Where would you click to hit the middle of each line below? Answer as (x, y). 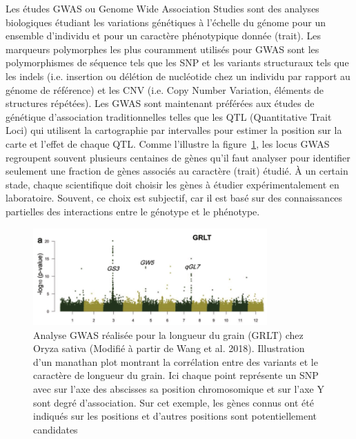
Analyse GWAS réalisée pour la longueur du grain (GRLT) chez (168, 334)
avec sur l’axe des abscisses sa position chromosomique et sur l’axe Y (179, 389)
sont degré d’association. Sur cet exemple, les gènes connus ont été (174, 402)
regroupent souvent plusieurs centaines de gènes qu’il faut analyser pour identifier (178, 157)
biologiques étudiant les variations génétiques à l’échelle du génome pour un (166, 22)
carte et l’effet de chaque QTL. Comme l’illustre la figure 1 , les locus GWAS (168, 143)
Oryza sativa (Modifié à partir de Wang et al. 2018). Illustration (169, 348)
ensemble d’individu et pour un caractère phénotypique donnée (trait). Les (164, 36)
